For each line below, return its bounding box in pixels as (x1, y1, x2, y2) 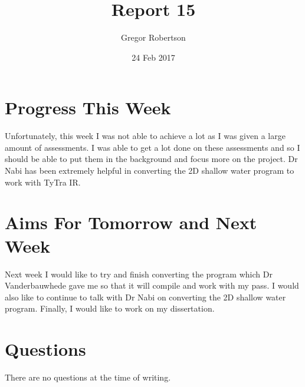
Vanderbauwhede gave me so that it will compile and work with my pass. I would (5, 279, 299, 292)
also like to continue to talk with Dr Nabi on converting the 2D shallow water (5, 290, 286, 303)
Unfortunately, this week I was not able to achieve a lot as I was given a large (5, 130, 286, 142)
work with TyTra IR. (5, 176, 81, 188)
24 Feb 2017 (132, 51, 175, 63)
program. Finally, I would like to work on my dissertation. (5, 302, 215, 315)
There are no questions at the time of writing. (5, 371, 171, 383)
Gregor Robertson (121, 31, 186, 44)
